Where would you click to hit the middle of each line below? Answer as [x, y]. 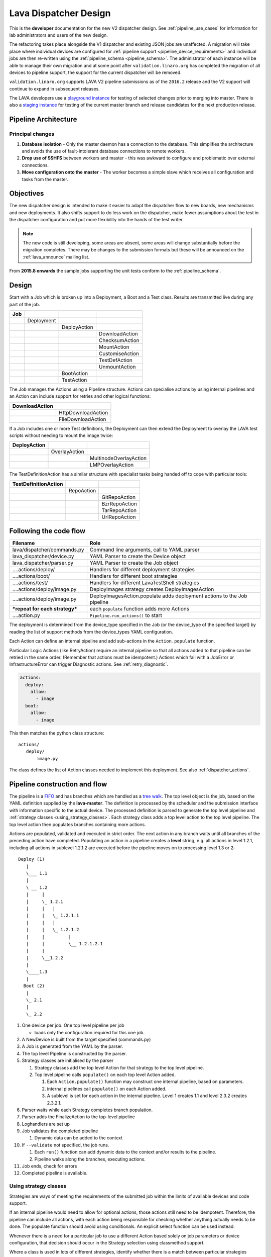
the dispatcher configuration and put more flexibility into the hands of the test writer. [97, 220]
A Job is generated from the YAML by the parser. [72, 1046]
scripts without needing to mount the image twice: [61, 435]
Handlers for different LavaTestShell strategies [144, 583]
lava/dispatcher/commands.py [48, 550]
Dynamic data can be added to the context [79, 1138]
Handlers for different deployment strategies [142, 570]
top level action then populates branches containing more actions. [78, 824]
